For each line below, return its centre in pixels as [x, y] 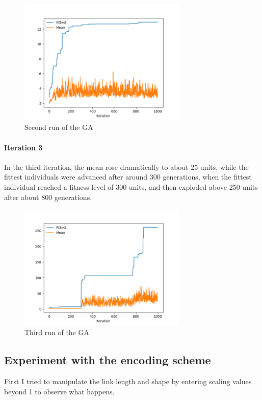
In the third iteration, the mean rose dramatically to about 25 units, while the [126, 166]
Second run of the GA [59, 127]
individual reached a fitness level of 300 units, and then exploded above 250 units [131, 186]
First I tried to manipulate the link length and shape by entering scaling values [128, 381]
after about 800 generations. [48, 197]
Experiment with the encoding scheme [108, 360]
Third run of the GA [57, 332]
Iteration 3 [23, 147]
